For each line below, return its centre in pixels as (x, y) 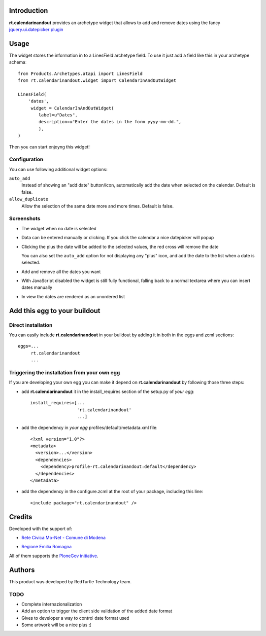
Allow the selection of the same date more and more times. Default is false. (98, 206)
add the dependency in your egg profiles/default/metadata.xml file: (89, 428)
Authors (22, 570)
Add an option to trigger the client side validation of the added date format (97, 611)
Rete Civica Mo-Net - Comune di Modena (64, 538)
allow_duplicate (29, 199)
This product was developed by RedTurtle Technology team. (70, 581)
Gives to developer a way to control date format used (75, 618)
